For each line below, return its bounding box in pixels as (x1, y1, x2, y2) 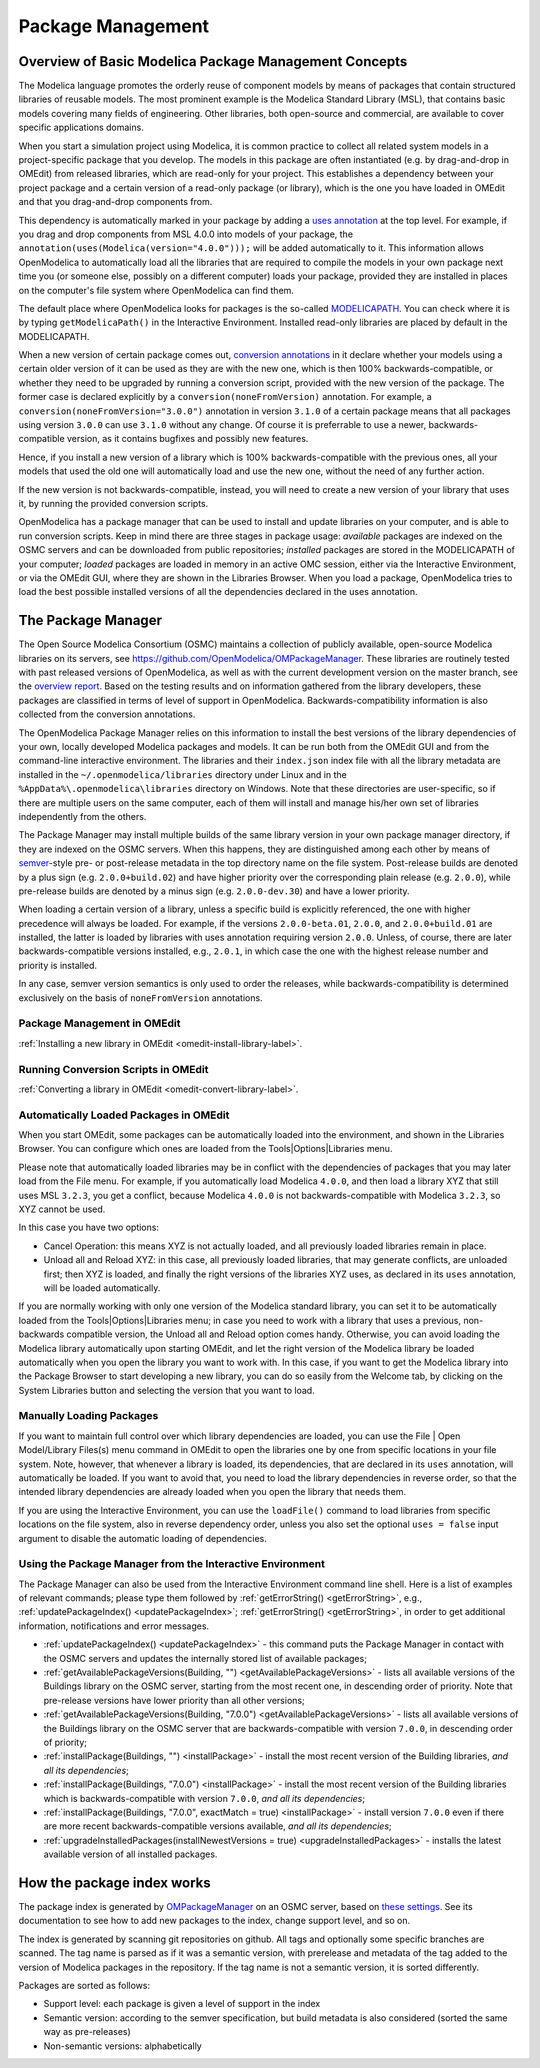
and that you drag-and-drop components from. (18, 196, 213, 208)
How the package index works (18, 1874, 212, 1891)
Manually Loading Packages (18, 1409, 159, 1423)
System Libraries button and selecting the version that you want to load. (18, 1384, 315, 1396)
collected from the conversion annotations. (18, 708, 196, 720)
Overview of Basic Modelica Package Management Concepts (18, 53, 408, 70)
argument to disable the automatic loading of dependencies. (18, 1532, 267, 1544)
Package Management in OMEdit (18, 1016, 181, 1030)
